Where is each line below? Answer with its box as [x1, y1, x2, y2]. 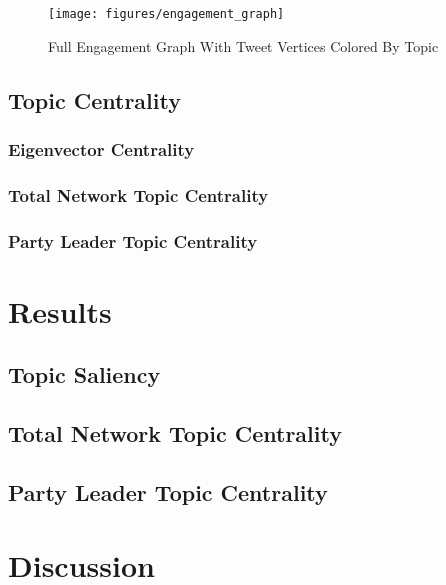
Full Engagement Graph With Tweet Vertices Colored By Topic [48, 35, 439, 56]
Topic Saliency [8, 359, 161, 390]
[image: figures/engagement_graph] [48, 7, 285, 21]
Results [8, 290, 112, 331]
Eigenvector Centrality [8, 136, 195, 161]
